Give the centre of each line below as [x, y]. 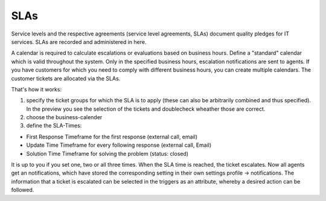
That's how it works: [37, 89]
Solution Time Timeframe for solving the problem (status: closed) [107, 153]
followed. [23, 190]
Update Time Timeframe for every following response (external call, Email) [119, 145]
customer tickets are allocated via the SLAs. [66, 78]
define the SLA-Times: [54, 126]
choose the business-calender [64, 117]
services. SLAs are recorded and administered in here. [79, 42]
